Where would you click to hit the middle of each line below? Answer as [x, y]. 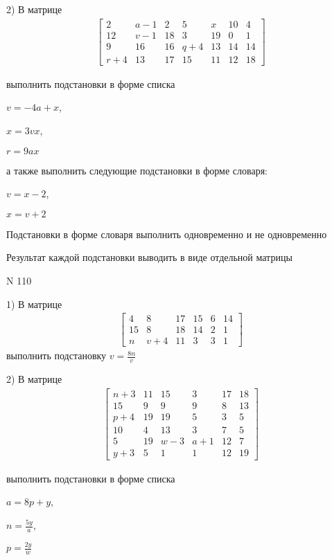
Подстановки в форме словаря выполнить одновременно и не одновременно [167, 234]
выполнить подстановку [56, 355]
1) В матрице [34, 304]
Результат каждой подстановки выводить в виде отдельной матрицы [149, 257]
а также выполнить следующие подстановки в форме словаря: [137, 170]
